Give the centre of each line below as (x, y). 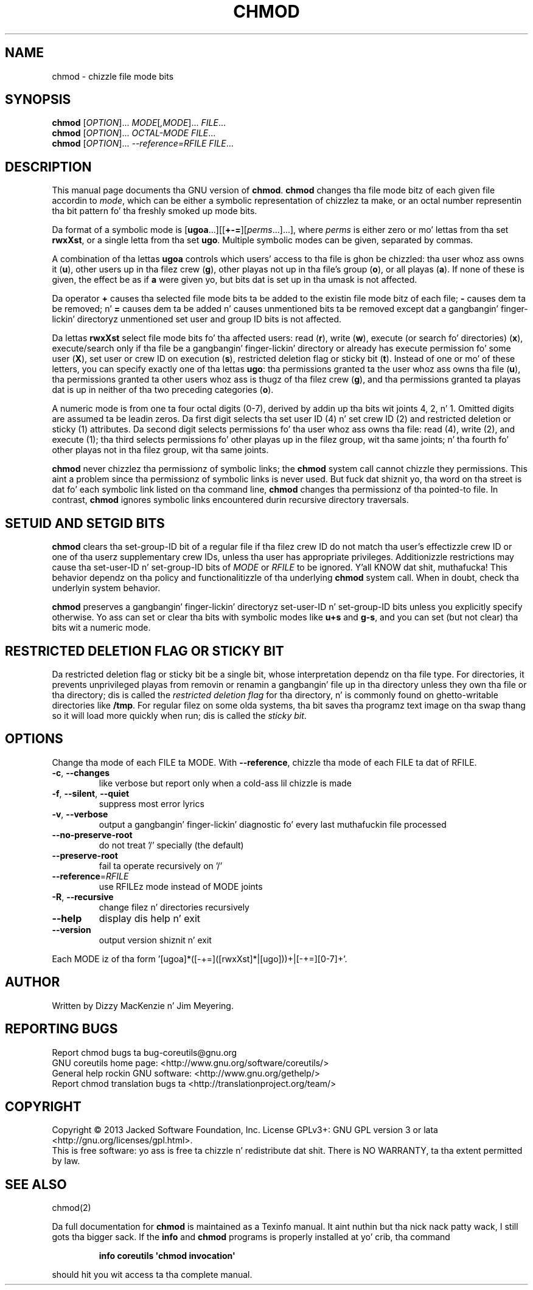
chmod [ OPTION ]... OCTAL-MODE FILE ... (134, 133)
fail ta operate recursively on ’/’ (161, 865)
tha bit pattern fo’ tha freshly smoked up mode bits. (155, 211)
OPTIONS (34, 739)
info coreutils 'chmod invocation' (167, 1256)
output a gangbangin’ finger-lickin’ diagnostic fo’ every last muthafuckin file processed (273, 824)
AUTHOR (33, 982)
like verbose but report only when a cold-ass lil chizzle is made (225, 783)
